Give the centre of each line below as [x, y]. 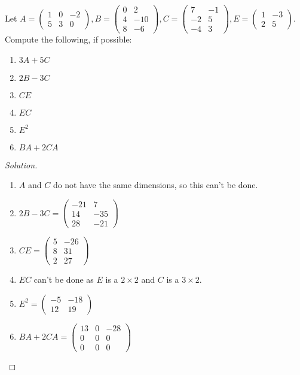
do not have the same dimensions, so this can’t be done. [155, 185]
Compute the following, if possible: [68, 39]
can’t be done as [64, 279]
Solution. [21, 164]
